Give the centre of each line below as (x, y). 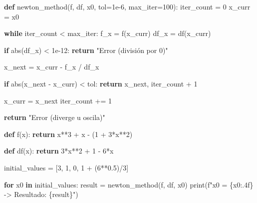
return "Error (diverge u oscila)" (55, 117)
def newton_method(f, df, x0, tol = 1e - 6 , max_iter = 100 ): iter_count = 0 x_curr (127, 6)
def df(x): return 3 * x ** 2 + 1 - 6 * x (59, 151)
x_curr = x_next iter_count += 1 (58, 100)
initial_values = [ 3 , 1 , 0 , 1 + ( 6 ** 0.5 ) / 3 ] (66, 167)
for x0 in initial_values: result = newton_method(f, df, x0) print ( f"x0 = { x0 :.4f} (129, 184)
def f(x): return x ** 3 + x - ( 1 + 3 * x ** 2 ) (68, 134)
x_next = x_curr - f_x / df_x (52, 67)
